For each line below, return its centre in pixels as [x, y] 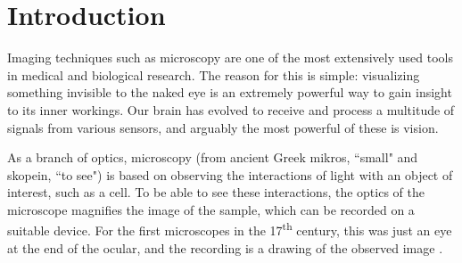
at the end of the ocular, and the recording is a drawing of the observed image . [225, 247]
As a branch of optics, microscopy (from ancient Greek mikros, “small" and [213, 157]
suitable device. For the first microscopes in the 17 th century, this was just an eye [230, 229]
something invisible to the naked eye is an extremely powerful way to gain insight [230, 92]
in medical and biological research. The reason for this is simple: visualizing [214, 74]
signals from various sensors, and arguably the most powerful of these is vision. [223, 127]
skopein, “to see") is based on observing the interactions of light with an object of [230, 174]
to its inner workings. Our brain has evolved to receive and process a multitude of [231, 109]
